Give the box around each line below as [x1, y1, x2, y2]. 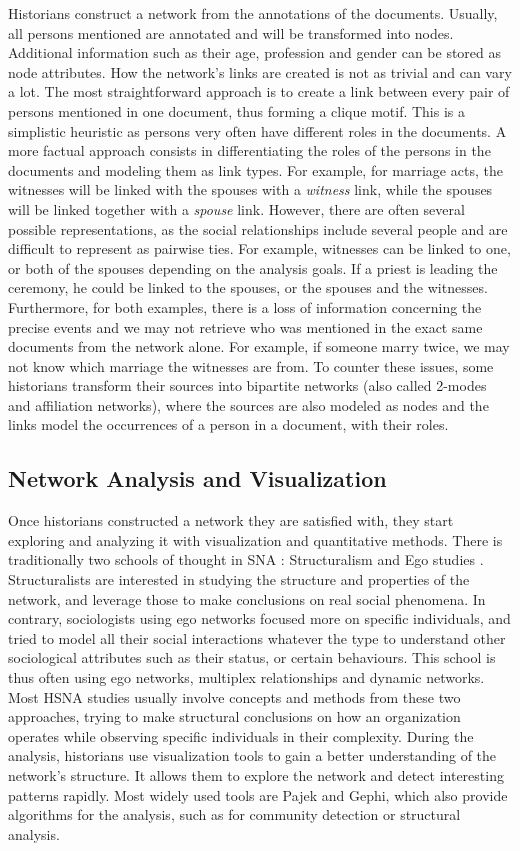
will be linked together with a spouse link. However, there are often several [8, 198, 465, 219]
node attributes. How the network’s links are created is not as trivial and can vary [8, 61, 512, 82]
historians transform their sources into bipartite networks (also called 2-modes [8, 375, 487, 396]
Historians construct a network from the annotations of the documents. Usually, [8, 3, 498, 23]
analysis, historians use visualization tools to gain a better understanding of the [8, 745, 497, 766]
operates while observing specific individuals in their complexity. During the [8, 725, 474, 746]
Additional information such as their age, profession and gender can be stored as [8, 42, 502, 63]
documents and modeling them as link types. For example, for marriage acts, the [8, 159, 503, 180]
